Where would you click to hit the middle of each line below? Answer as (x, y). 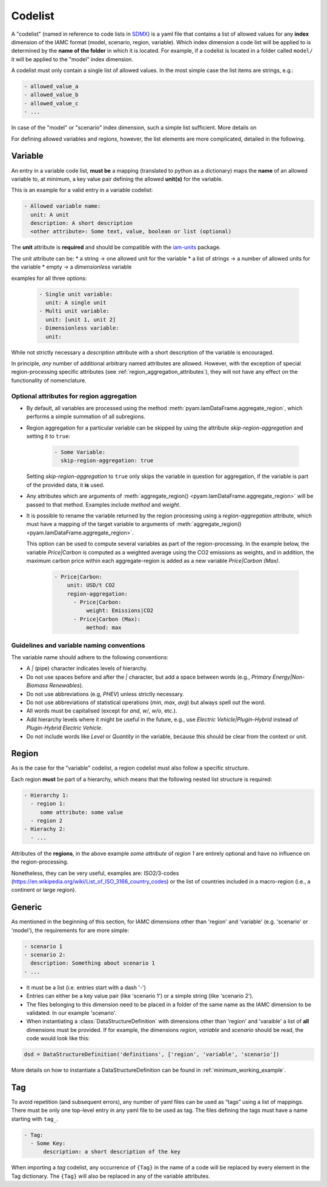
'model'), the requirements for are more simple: (70, 930)
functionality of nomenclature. (49, 380)
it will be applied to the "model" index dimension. (72, 59)
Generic (27, 907)
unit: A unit (50, 214)
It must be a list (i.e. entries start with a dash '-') (86, 987)
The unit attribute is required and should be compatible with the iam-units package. (116, 247)
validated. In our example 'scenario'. (71, 1012)
